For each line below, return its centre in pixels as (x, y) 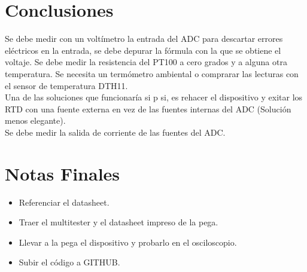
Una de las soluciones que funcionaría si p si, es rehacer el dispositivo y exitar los (154, 97)
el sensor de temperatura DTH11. (66, 85)
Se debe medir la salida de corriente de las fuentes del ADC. (115, 132)
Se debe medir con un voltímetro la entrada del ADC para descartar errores (144, 39)
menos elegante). (35, 120)
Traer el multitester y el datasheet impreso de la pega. (118, 222)
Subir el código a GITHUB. (69, 262)
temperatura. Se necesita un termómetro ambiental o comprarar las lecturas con (152, 73)
